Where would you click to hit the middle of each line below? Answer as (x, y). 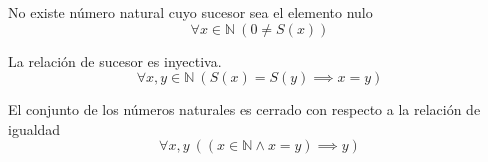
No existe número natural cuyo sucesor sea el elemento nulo (190, 12)
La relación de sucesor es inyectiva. (115, 60)
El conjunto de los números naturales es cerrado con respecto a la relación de (244, 109)
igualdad (34, 128)
